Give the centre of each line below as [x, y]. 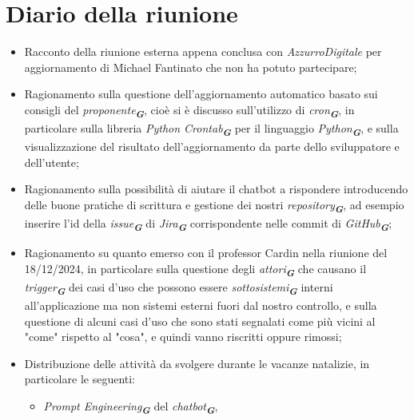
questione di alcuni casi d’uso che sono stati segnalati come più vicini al [200, 321]
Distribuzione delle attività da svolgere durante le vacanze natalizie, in [197, 363]
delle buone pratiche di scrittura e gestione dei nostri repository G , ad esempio [214, 206]
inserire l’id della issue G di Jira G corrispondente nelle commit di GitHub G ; [208, 224]
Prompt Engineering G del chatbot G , [131, 407]
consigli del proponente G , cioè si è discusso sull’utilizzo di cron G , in [189, 111]
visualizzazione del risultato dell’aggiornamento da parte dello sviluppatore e [212, 147]
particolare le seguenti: [80, 379]
